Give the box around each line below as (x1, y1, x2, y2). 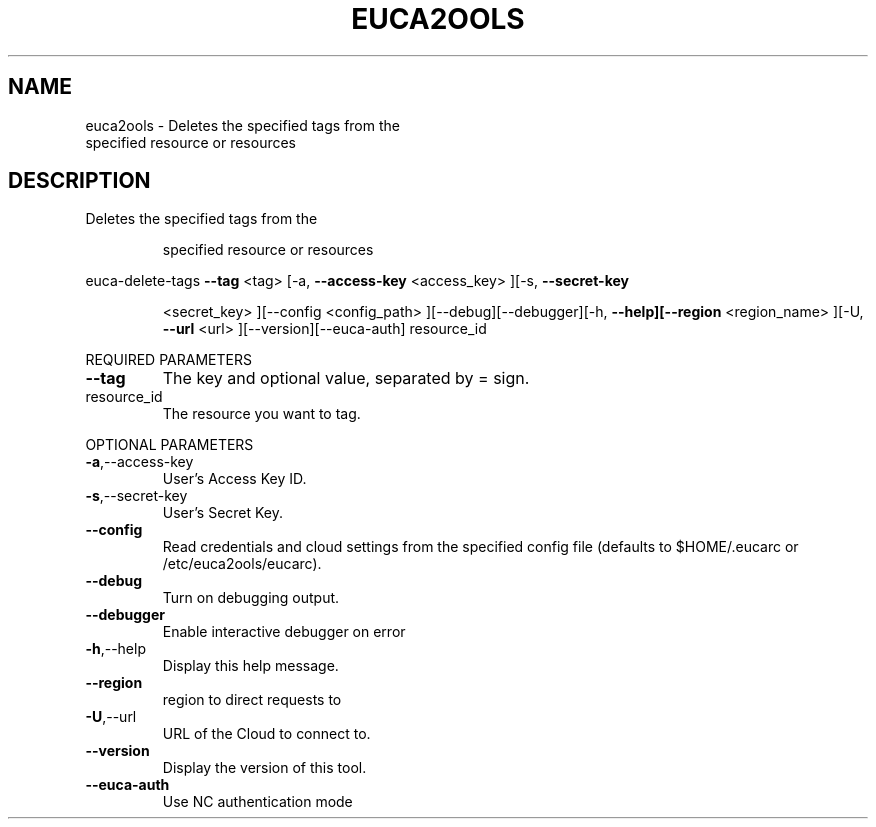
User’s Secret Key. (162, 504, 284, 522)
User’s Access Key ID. (162, 470, 307, 488)
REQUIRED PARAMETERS (85, 351, 252, 369)
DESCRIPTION (8, 168, 151, 194)
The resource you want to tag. (162, 405, 361, 423)
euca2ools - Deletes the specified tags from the (85, 116, 400, 134)
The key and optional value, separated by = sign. (162, 368, 530, 389)
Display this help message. (162, 657, 339, 675)
